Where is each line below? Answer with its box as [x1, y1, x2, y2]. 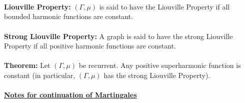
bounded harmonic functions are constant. [4, 11, 133, 21]
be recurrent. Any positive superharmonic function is [78, 60, 241, 70]
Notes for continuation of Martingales [4, 89, 137, 100]
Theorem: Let [4, 60, 50, 70]
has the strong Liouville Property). [103, 69, 210, 80]
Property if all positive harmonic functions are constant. [4, 40, 176, 51]
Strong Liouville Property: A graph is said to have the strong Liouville [4, 30, 233, 41]
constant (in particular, [4, 69, 75, 80]
